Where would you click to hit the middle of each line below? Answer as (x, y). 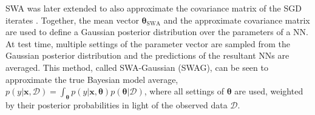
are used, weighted (269, 91)
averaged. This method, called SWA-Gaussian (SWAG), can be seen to (137, 67)
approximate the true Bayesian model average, (92, 79)
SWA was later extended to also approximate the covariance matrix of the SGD (154, 8)
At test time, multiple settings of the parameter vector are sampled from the (148, 43)
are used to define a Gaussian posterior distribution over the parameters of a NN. (157, 32)
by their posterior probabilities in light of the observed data (117, 104)
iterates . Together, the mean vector (72, 20)
